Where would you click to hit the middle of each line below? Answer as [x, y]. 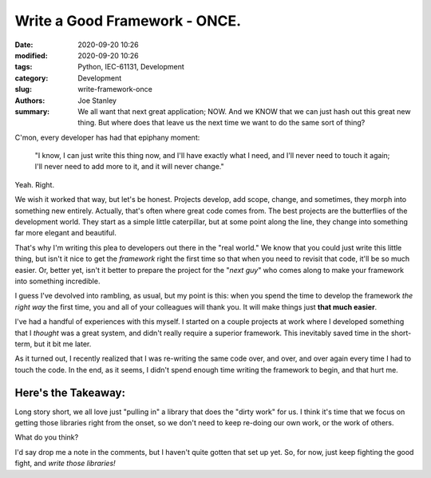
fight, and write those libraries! [65, 464]
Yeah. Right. [35, 184]
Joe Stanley [97, 101]
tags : [24, 67]
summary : [32, 111]
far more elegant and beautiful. [66, 233]
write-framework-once [115, 89]
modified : [31, 55]
